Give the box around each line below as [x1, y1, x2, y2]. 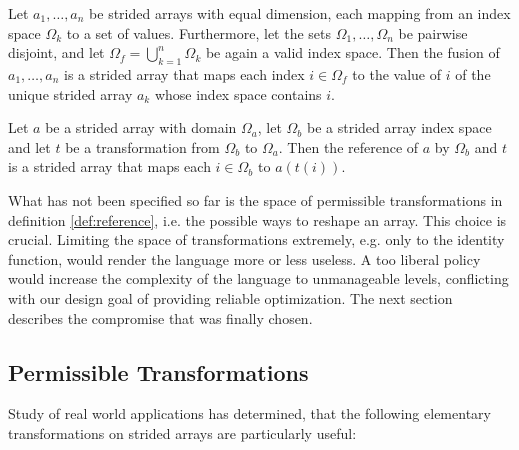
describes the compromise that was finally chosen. [8, 307, 313, 328]
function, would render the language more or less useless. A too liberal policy [8, 248, 481, 269]
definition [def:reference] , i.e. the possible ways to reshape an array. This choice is [8, 209, 507, 230]
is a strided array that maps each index [64, 63, 305, 84]
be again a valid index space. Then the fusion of [205, 42, 500, 63]
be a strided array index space [306, 117, 492, 138]
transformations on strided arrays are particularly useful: [8, 422, 357, 443]
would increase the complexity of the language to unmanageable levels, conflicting [8, 268, 509, 289]
